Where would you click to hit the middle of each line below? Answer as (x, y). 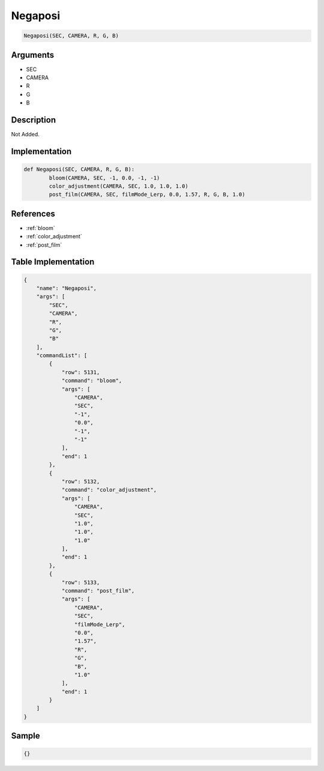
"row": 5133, (81, 582)
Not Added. (25, 135)
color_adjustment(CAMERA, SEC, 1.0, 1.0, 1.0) (118, 186)
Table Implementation (53, 262)
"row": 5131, (81, 372)
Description (34, 120)
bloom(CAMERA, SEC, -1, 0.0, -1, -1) (104, 178)
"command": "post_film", (98, 591)
